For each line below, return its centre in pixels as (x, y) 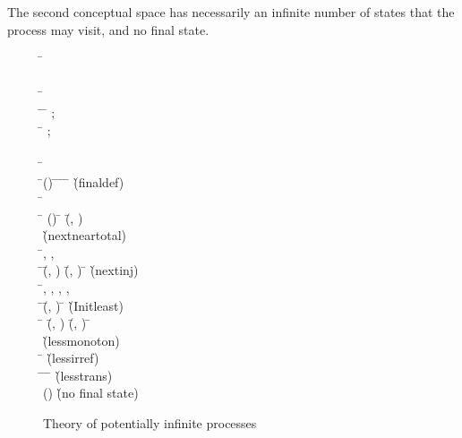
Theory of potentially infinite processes (150, 423)
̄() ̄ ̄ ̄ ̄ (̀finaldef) (84, 182)
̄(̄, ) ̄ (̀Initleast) (83, 305)
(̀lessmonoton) (81, 340)
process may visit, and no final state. (108, 29)
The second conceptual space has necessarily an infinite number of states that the (231, 12)
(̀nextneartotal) (85, 235)
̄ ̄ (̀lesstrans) (78, 375)
